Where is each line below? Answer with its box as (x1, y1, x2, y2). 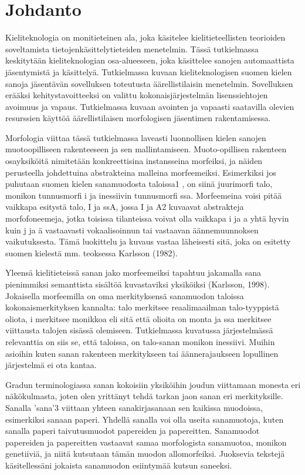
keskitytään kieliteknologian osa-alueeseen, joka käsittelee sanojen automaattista (5, 54, 294, 66)
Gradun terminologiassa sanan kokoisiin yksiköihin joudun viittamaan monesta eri (5, 378, 301, 390)
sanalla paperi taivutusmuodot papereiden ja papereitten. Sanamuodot (5, 424, 260, 437)
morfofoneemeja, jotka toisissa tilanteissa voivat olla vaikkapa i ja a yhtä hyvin (5, 212, 289, 225)
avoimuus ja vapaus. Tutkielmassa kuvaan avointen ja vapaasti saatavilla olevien (5, 100, 294, 112)
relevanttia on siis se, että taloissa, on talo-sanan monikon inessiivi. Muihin (5, 335, 275, 347)
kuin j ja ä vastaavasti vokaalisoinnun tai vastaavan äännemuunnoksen (5, 223, 259, 236)
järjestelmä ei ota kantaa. (5, 359, 97, 371)
